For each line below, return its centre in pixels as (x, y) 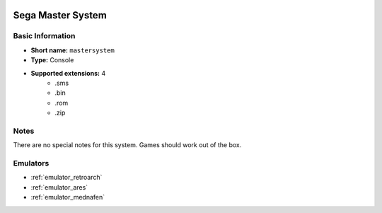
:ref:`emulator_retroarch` (66, 178)
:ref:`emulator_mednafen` (68, 197)
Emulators (31, 163)
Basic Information (44, 36)
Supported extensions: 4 (68, 73)
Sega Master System (60, 15)
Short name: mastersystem (73, 50)
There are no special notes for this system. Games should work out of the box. (127, 145)
